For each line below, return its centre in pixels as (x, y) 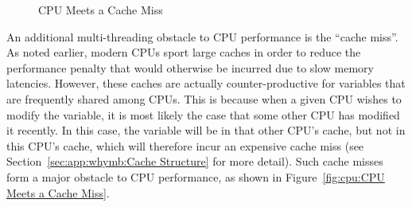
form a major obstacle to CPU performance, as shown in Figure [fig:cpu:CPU (196, 176)
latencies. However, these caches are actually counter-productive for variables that (206, 83)
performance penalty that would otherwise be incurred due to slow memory (190, 67)
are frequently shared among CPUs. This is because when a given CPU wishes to (204, 98)
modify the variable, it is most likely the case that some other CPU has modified (203, 114)
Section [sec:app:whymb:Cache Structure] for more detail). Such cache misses (195, 161)
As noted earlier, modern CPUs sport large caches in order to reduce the (184, 52)
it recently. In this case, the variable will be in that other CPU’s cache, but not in (206, 130)
